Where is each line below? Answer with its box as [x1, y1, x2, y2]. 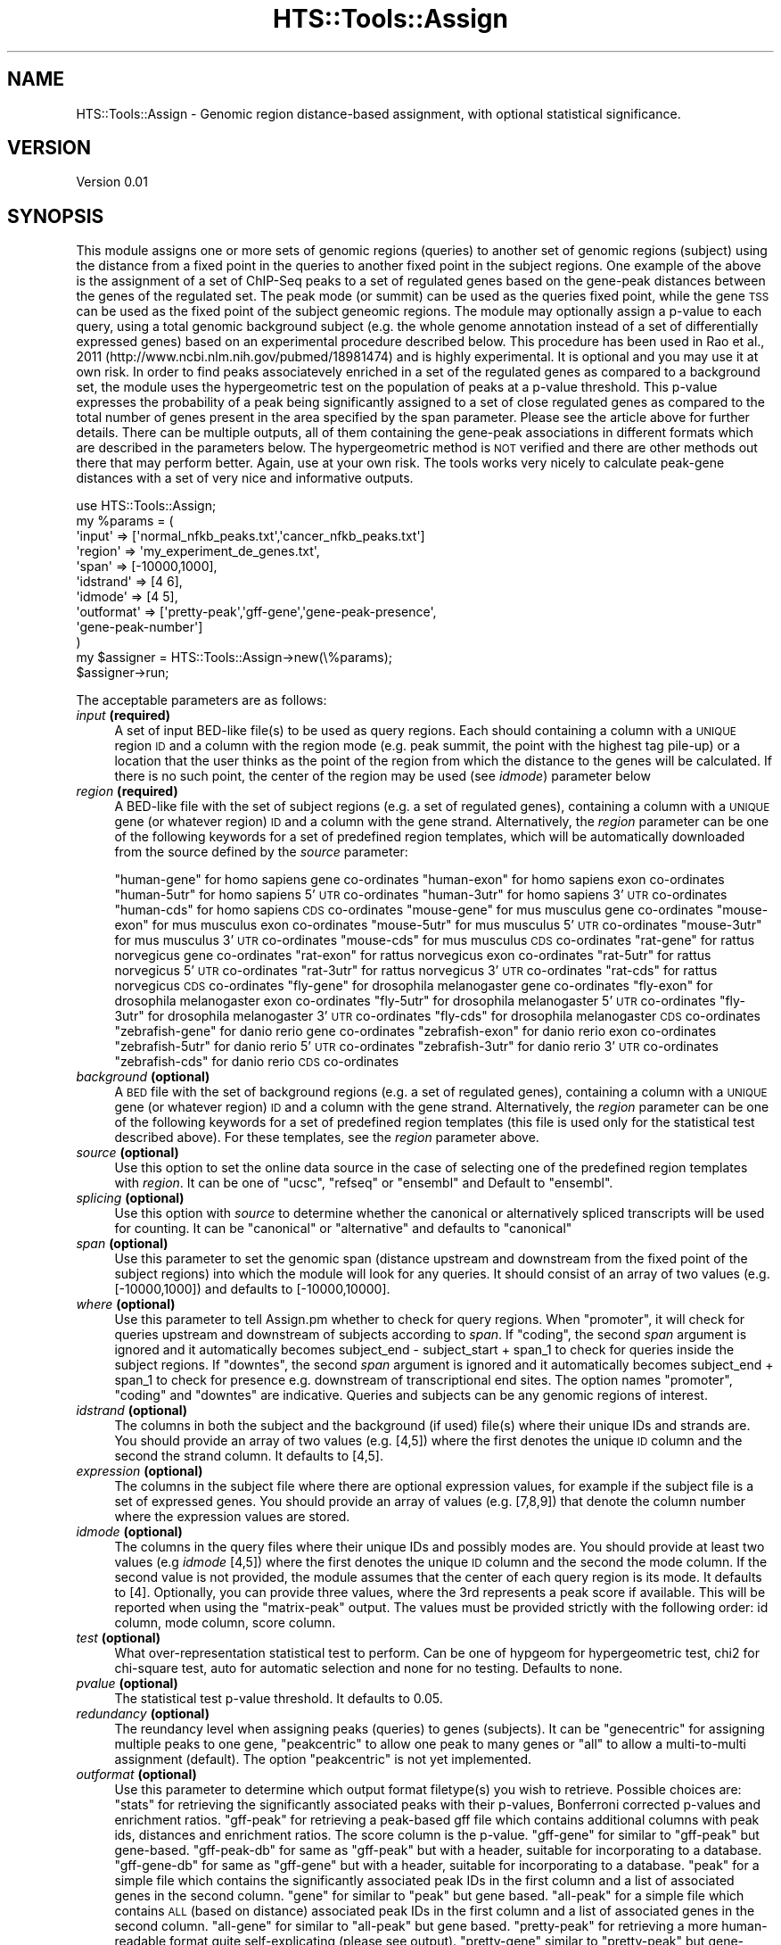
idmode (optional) [76, 1524, 183, 1540]
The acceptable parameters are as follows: [76, 692, 327, 708]
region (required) [76, 783, 178, 799]
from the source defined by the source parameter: [114, 844, 408, 860]
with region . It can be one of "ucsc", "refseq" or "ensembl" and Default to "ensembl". [114, 1175, 613, 1191]
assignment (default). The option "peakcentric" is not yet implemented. [114, 1751, 532, 1767]
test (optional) [76, 1630, 161, 1646]
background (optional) [76, 1069, 210, 1085]
